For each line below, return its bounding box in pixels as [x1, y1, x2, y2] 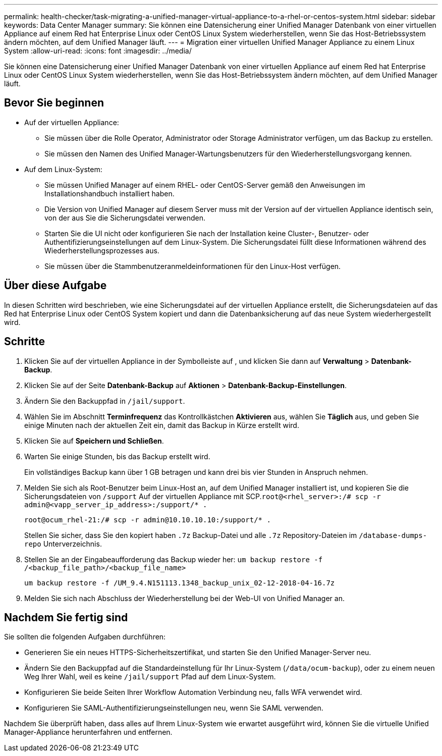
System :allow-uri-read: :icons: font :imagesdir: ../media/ [4, 46, 192, 55]
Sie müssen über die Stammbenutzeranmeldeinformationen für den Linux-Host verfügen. [44, 261, 341, 271]
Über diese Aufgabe [4, 279, 107, 292]
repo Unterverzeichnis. [24, 539, 102, 548]
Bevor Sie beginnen [4, 96, 104, 110]
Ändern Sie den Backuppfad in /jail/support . [24, 396, 185, 405]
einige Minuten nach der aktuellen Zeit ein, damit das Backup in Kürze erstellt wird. [24, 420, 299, 429]
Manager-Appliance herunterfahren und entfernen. [4, 728, 173, 737]
